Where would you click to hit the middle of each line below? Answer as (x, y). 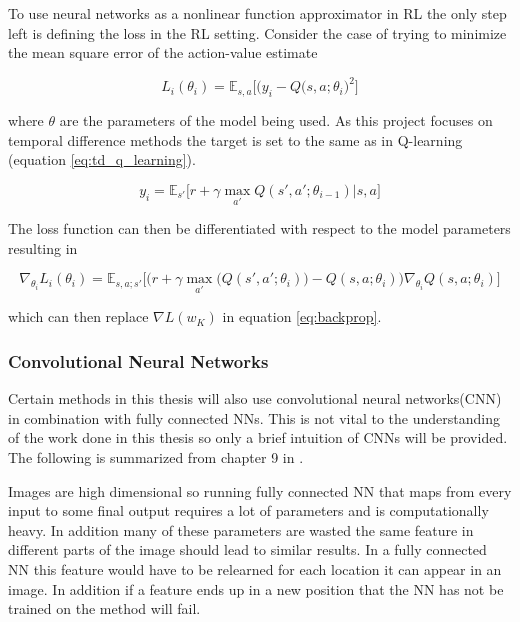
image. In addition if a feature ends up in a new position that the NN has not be (256, 588)
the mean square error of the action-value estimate (163, 52)
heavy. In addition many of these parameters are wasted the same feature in (241, 529)
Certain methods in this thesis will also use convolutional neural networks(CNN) (255, 398)
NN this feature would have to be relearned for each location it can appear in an (255, 569)
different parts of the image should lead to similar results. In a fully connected (247, 549)
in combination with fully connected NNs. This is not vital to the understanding (254, 417)
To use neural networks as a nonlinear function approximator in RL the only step (257, 13)
